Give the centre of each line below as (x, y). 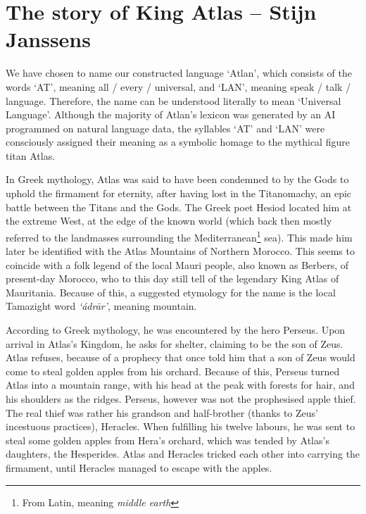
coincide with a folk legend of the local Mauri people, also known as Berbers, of (177, 264)
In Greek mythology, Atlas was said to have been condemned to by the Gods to (177, 179)
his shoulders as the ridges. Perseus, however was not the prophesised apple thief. (181, 399)
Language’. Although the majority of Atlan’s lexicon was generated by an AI (171, 114)
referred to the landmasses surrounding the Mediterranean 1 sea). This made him (179, 236)
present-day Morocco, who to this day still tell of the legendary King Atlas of (172, 278)
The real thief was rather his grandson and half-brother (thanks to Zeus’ (162, 412)
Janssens (48, 39)
